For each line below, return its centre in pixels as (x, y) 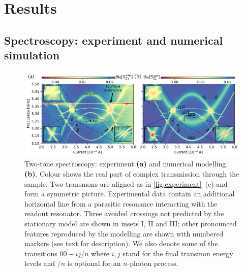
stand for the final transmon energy (178, 253)
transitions (41, 253)
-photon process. (153, 263)
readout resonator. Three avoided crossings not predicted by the (124, 213)
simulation (32, 55)
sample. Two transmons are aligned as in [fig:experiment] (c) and (126, 183)
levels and (40, 263)
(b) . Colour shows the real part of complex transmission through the (132, 174)
